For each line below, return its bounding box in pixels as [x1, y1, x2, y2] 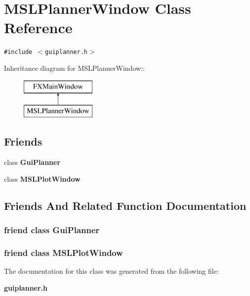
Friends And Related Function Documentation [4, 197, 247, 213]
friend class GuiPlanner [4, 223, 100, 236]
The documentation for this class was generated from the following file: [4, 265, 219, 276]
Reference [4, 17, 73, 38]
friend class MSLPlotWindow [4, 246, 123, 258]
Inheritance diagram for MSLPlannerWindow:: [4, 62, 145, 73]
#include [4, 49, 33, 56]
